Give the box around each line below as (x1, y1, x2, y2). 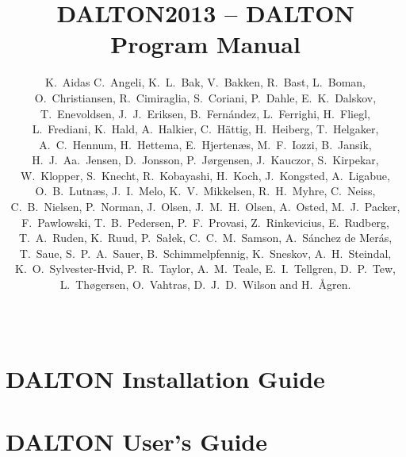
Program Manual (110, 28, 301, 60)
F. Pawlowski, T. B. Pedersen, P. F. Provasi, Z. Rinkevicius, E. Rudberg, (21, 213, 389, 230)
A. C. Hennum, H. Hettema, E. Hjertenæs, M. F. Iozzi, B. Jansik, (39, 136, 372, 152)
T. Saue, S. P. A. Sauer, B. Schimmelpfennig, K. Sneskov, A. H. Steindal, (19, 244, 392, 261)
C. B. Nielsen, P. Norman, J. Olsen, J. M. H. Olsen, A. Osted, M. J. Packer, (10, 198, 400, 215)
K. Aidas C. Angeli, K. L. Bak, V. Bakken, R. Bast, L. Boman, (44, 74, 366, 90)
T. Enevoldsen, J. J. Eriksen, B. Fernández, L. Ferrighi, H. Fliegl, (40, 105, 370, 121)
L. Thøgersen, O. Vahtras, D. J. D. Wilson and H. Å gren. (59, 276, 351, 293)
